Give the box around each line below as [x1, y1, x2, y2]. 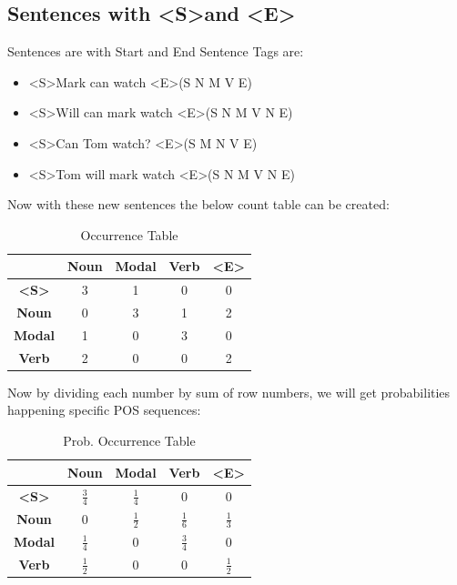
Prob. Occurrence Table [63, 431, 196, 450]
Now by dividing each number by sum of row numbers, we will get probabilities [7, 382, 451, 401]
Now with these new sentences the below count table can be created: [7, 195, 390, 214]
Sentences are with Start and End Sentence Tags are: [7, 42, 304, 61]
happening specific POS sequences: [7, 400, 201, 419]
